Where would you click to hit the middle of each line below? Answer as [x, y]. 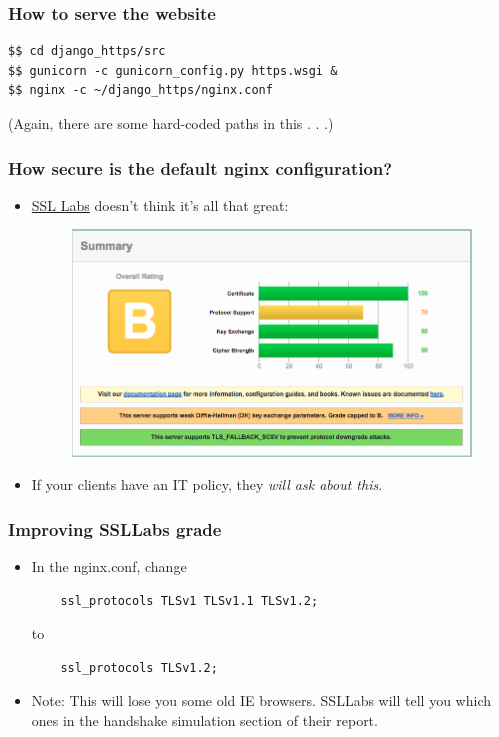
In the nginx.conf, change [109, 566]
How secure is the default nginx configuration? [200, 167]
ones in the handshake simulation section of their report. [204, 719]
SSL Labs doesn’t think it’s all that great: [160, 204]
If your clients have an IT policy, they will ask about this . [207, 484]
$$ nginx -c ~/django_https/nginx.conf [140, 90]
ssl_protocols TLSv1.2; [139, 667]
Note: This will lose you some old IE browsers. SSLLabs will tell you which [261, 700]
